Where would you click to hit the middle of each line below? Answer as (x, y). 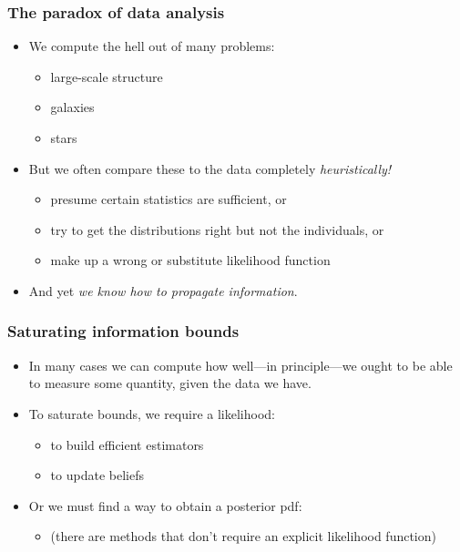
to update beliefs (97, 475)
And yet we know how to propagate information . (163, 290)
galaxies (72, 107)
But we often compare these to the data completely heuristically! (210, 168)
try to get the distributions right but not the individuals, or (217, 229)
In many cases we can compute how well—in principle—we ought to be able (240, 365)
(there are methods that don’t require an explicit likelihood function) (243, 536)
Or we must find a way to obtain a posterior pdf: (165, 505)
